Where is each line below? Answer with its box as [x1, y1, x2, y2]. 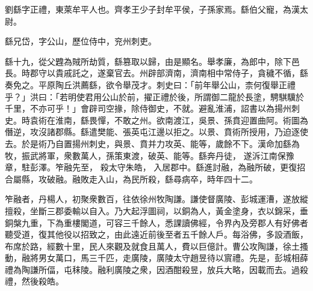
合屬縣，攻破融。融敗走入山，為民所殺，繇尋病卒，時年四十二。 [5, 172, 258, 185]
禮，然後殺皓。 [5, 275, 64, 287]
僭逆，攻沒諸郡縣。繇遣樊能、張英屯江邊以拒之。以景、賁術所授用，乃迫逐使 [5, 125, 308, 138]
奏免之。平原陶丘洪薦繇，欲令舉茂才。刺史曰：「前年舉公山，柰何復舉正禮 [5, 78, 296, 91]
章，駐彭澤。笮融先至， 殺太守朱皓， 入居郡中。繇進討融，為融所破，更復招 [5, 161, 306, 173]
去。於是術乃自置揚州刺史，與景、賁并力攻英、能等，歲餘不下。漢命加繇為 [5, 137, 300, 149]
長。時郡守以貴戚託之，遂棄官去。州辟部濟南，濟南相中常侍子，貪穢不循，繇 [5, 67, 308, 79]
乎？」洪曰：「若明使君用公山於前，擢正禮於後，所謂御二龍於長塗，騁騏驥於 [5, 90, 304, 103]
